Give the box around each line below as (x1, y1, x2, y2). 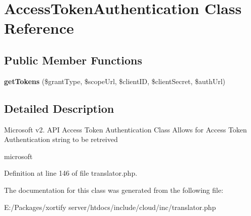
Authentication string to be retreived (4, 134, 118, 145)
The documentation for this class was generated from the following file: (4, 184, 223, 195)
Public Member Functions (4, 52, 142, 67)
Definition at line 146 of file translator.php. (4, 168, 138, 178)
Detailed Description (4, 100, 114, 116)
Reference (4, 18, 74, 38)
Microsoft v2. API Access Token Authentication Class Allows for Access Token (4, 124, 247, 134)
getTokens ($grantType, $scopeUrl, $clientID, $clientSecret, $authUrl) (4, 76, 226, 86)
